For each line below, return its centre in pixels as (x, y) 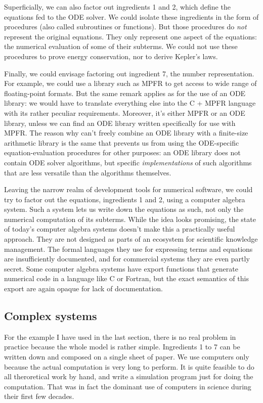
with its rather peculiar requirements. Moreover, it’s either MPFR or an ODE (125, 113)
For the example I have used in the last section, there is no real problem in (120, 337)
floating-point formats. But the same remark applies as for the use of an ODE (125, 93)
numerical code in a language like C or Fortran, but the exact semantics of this (126, 278)
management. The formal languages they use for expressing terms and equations (128, 249)
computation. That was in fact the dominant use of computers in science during (128, 386)
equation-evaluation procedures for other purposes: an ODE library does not (122, 152)
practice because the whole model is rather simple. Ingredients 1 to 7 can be (122, 347)
